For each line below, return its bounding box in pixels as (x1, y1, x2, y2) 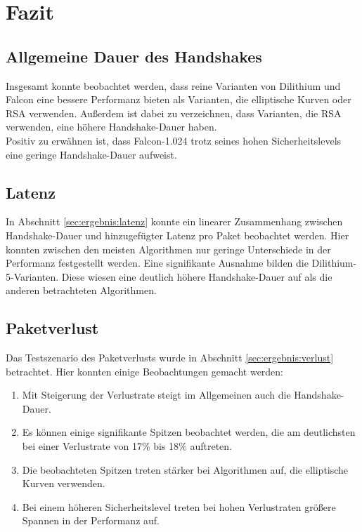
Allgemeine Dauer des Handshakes (6, 45, 262, 67)
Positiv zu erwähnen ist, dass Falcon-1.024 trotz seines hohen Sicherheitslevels (6, 133, 342, 147)
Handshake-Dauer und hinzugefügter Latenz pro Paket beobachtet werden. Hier (6, 227, 349, 242)
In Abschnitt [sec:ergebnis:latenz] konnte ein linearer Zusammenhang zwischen (6, 214, 343, 229)
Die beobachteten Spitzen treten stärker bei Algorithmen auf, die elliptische (22, 462, 349, 477)
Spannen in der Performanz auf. (22, 513, 160, 528)
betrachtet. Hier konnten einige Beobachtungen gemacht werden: (6, 364, 284, 378)
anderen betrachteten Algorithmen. (6, 283, 157, 298)
